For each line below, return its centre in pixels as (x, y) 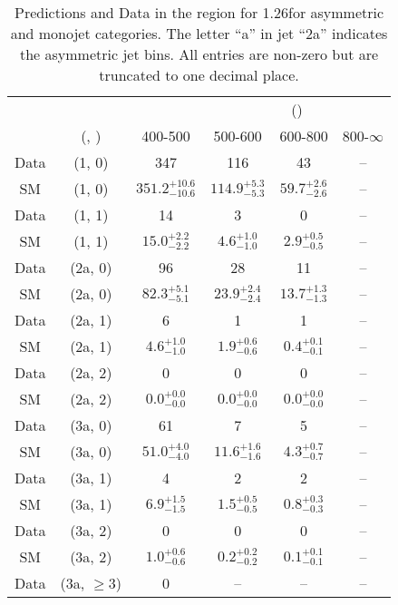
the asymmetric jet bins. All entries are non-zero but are (199, 54)
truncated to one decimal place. (199, 75)
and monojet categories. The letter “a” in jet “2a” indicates (199, 33)
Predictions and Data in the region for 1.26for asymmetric (199, 12)
